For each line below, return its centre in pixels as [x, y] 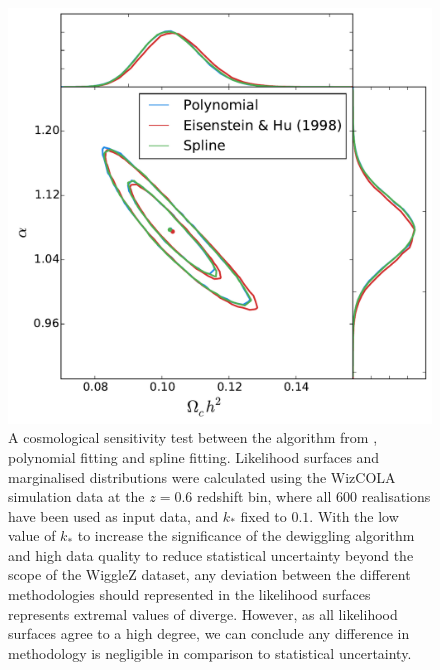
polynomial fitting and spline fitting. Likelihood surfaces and [194, 456]
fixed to [263, 515]
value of [32, 535]
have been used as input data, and [113, 515]
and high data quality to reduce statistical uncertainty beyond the [211, 554]
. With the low [354, 515]
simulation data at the [76, 496]
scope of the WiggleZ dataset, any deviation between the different [209, 574]
